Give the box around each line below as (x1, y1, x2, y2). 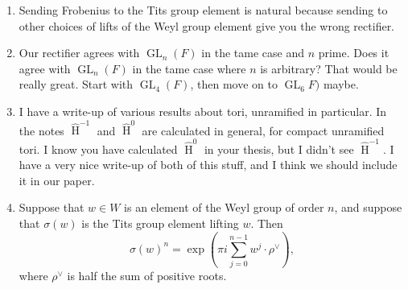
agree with (19, 60, 71, 76)
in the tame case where (132, 60, 246, 76)
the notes (19, 122, 64, 138)
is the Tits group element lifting (81, 214, 239, 231)
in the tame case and (201, 44, 304, 61)
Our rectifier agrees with (19, 44, 140, 61)
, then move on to (190, 76, 278, 93)
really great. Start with (19, 76, 134, 93)
